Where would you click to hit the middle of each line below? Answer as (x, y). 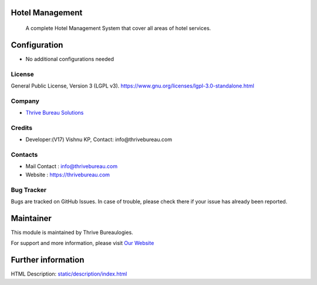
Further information (48, 260)
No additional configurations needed (70, 59)
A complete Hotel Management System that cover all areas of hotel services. (118, 28)
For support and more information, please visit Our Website (82, 243)
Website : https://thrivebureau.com (68, 175)
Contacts (24, 155)
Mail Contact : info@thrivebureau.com (71, 166)
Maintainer (31, 218)
